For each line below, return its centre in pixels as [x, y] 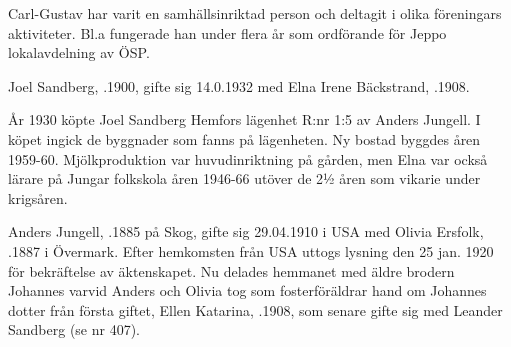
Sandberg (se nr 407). [74, 329]
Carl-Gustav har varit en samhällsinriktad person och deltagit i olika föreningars [255, 13]
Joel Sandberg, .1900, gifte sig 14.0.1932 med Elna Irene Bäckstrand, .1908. [239, 85]
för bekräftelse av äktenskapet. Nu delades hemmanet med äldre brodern [231, 270]
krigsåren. [38, 197]
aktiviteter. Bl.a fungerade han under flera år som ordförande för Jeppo [227, 32]
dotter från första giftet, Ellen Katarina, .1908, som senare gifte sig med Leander [255, 309]
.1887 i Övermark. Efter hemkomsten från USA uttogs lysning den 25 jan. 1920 [251, 250]
